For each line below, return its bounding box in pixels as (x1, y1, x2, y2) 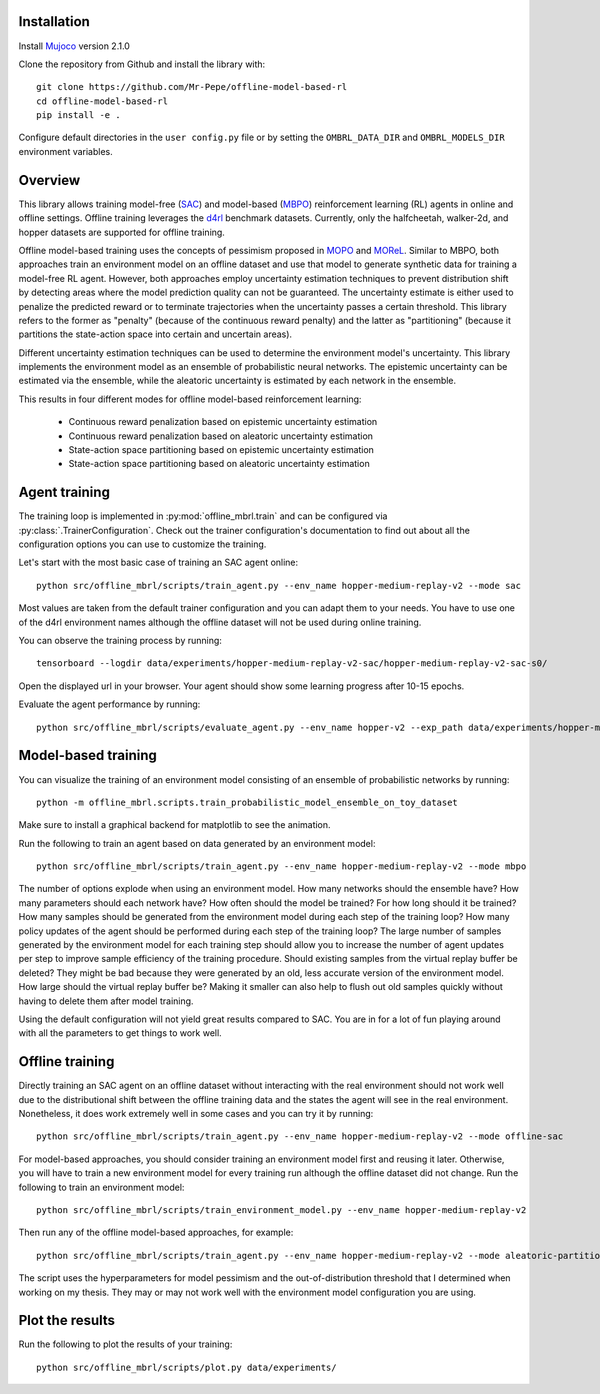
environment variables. (18, 145, 114, 157)
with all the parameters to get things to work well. (18, 1027, 222, 1039)
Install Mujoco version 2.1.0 (18, 40, 130, 52)
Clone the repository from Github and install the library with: (18, 58, 266, 70)
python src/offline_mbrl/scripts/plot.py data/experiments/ (36, 1361, 337, 1373)
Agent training (18, 484, 110, 501)
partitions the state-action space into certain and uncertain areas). (18, 328, 293, 340)
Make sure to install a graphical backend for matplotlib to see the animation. (18, 819, 331, 831)
